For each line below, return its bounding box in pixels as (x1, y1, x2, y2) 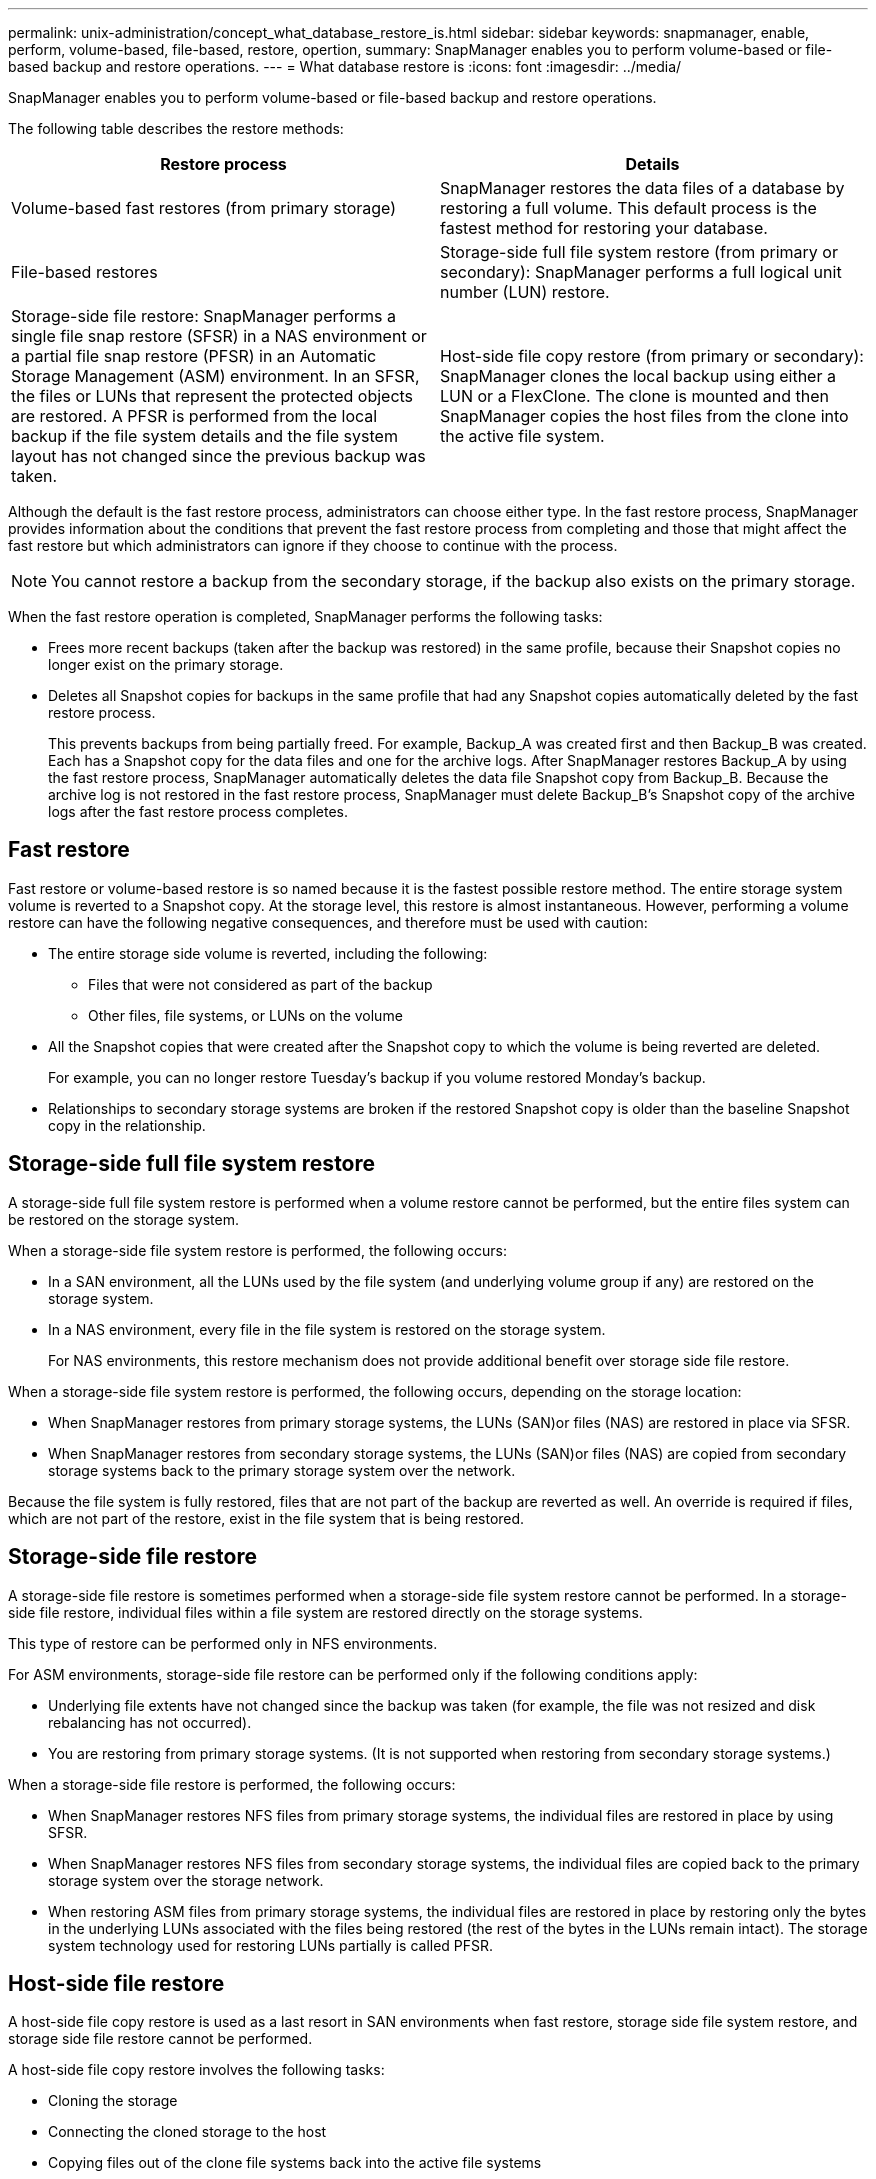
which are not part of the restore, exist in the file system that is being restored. (8, 1509, 525, 1527)
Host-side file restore (8, 1970, 225, 1996)
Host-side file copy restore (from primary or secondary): (440, 346, 864, 366)
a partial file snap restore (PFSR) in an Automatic (11, 346, 377, 366)
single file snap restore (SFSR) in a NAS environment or (11, 326, 427, 346)
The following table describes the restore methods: (8, 120, 344, 137)
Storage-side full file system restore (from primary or (440, 242, 838, 262)
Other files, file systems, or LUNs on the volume (88, 1006, 403, 1024)
